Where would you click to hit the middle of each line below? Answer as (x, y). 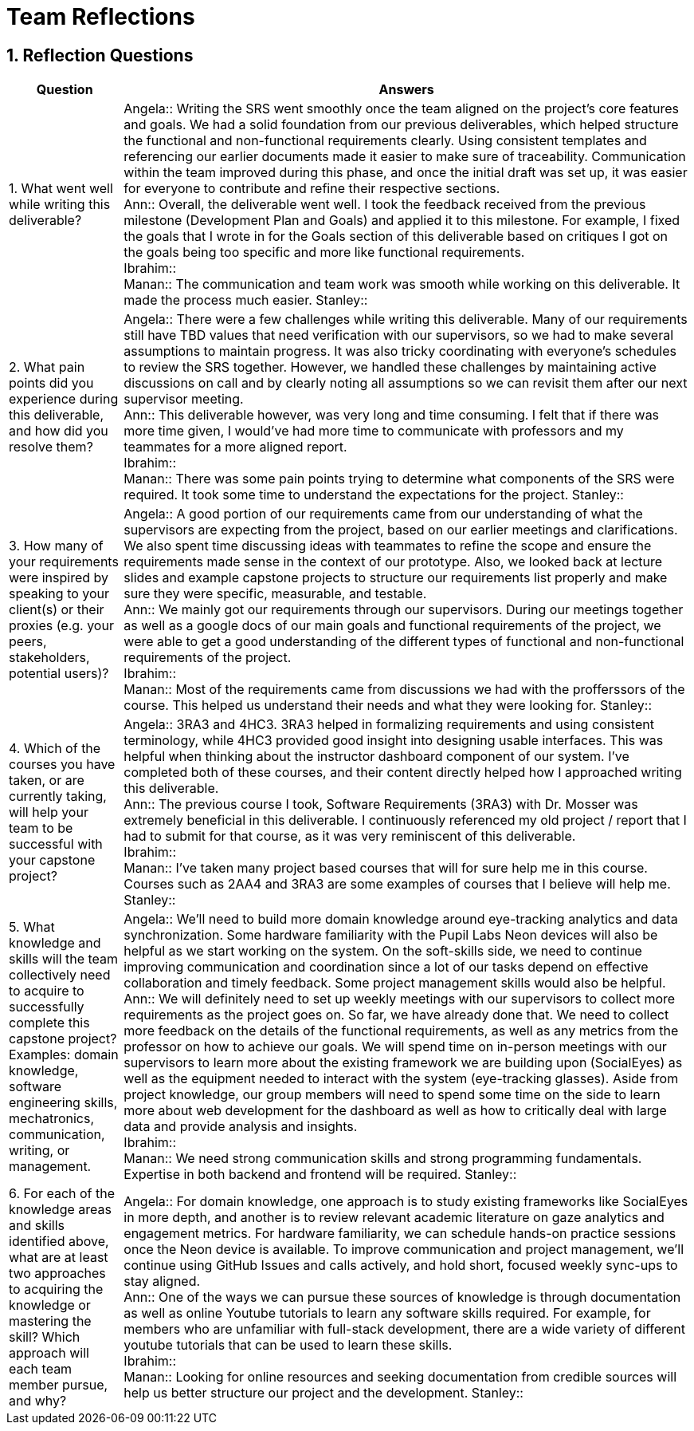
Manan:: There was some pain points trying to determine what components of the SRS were (399, 479)
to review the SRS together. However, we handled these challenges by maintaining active (390, 367)
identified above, (59, 1242)
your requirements (64, 562)
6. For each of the (62, 1194)
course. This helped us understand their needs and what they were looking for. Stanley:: (388, 706)
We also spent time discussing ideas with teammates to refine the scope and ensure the (388, 546)
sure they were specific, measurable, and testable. (275, 594)
